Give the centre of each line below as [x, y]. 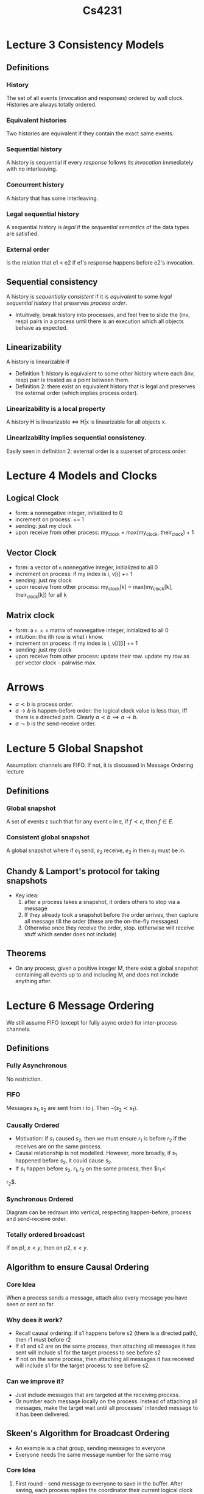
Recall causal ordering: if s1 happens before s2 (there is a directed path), [106, 1333]
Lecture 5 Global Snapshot [75, 748]
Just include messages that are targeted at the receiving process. [97, 1395]
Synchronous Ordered [40, 1199]
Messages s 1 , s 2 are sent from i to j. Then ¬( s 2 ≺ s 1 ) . [72, 1108]
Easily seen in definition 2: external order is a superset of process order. [97, 451]
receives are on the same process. [58, 1146]
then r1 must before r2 [43, 1340]
